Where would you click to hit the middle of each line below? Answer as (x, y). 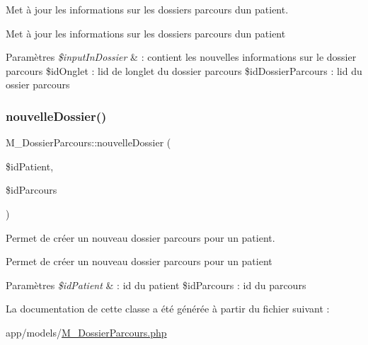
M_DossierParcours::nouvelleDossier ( (88, 142)
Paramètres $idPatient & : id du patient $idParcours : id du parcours (156, 285)
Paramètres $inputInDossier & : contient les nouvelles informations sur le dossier (181, 57)
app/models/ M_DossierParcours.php (86, 332)
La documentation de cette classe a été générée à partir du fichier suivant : (168, 309)
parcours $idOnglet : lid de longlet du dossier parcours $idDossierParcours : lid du (184, 70)
